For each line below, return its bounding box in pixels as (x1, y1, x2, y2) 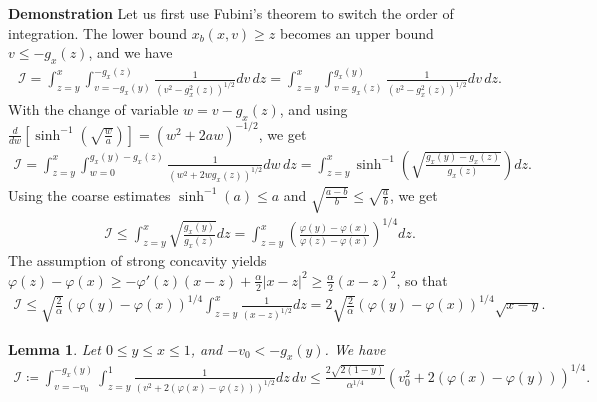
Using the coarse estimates (8, 184, 171, 205)
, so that (396, 269, 448, 290)
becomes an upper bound (280, 22, 434, 43)
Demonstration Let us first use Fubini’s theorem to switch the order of (8, 3, 454, 23)
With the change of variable (8, 99, 179, 120)
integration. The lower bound (8, 22, 187, 43)
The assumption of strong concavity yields (8, 250, 267, 271)
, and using (279, 99, 348, 120)
